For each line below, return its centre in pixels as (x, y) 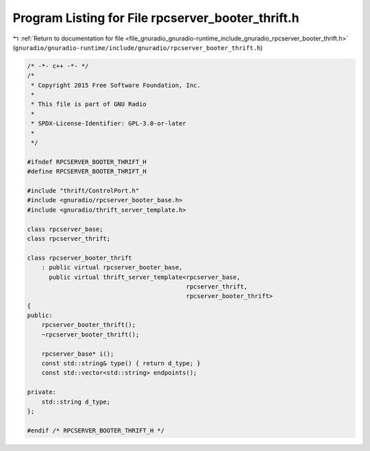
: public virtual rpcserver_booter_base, (112, 268)
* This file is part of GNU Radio (89, 104)
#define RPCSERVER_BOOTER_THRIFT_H (87, 172)
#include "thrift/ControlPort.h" (83, 191)
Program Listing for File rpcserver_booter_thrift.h (156, 18)
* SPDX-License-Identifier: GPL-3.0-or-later (109, 124)
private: (42, 392)
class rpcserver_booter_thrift (80, 258)
